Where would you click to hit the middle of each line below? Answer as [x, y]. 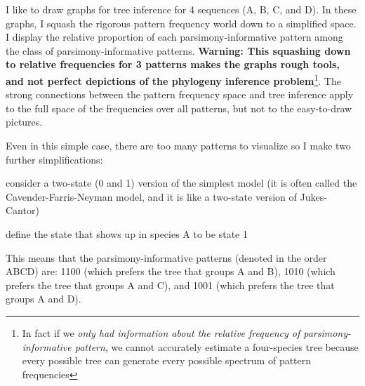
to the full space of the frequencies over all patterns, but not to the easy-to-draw [179, 108]
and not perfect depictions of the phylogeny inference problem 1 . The [173, 79]
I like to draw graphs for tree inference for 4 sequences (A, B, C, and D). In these [181, 9]
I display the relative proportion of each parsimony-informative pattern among [174, 37]
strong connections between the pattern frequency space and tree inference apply [180, 94]
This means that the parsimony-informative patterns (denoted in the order [166, 257]
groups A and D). [44, 299]
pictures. [24, 122]
